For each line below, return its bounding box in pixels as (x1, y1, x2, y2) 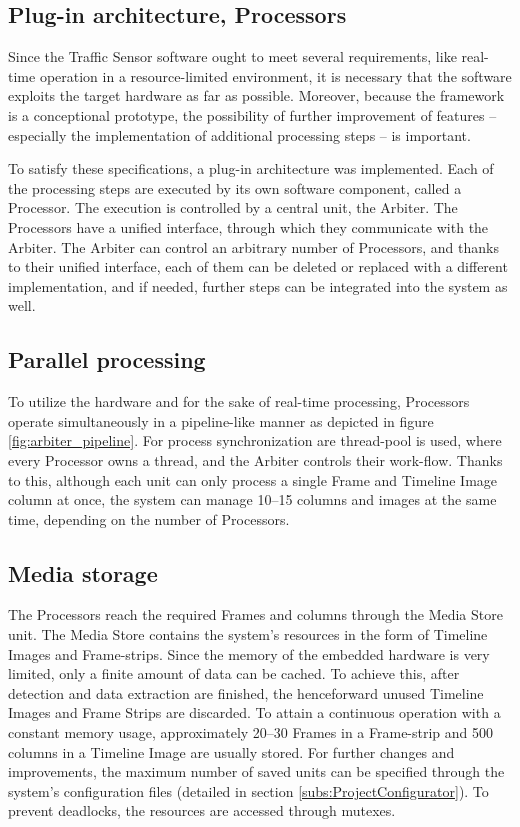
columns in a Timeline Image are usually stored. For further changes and (8, 741, 455, 762)
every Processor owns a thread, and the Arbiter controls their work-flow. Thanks (8, 449, 503, 470)
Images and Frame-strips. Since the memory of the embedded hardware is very (8, 643, 490, 664)
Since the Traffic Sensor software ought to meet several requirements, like (8, 46, 457, 67)
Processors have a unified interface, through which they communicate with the (8, 216, 489, 237)
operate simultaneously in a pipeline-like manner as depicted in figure (8, 410, 434, 431)
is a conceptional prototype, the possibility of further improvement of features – (8, 104, 497, 125)
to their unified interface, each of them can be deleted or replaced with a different (8, 256, 508, 277)
